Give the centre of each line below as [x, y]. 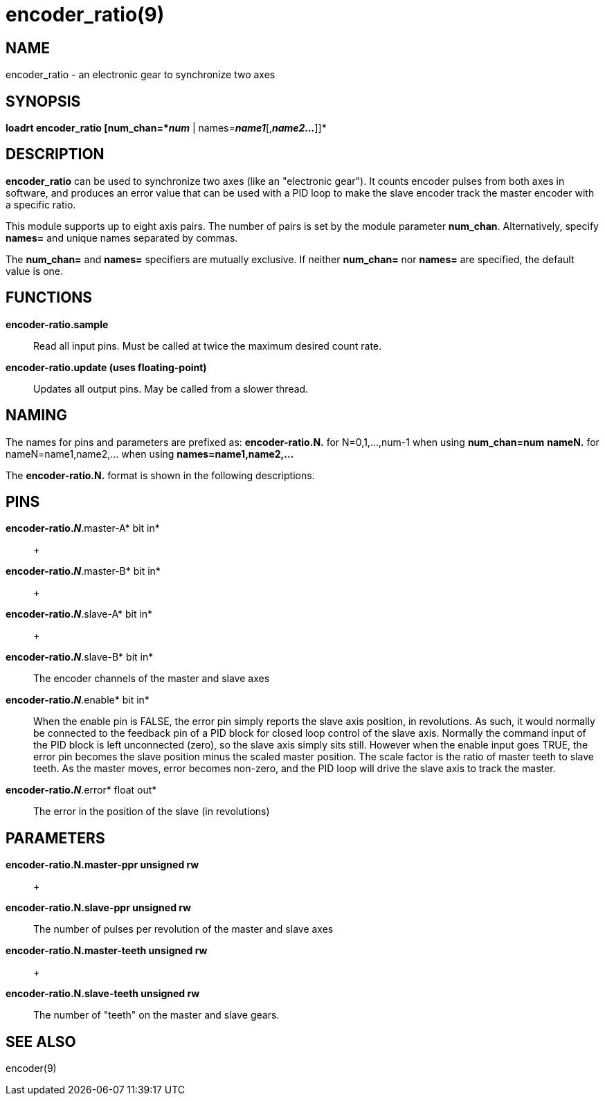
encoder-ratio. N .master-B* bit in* [83, 571]
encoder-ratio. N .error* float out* [81, 790]
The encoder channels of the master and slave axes [152, 679]
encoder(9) [31, 1068]
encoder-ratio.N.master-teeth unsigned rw [107, 951]
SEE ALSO [41, 1041]
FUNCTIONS [49, 298]
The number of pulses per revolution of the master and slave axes [183, 929]
